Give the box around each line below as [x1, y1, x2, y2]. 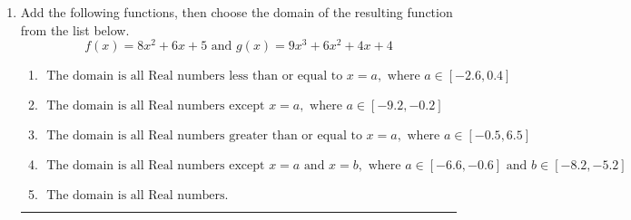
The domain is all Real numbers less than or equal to [46, 70, 343, 83]
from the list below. [20, 20, 130, 39]
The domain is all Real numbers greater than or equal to [46, 129, 362, 143]
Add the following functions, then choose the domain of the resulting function [20, 3, 453, 21]
